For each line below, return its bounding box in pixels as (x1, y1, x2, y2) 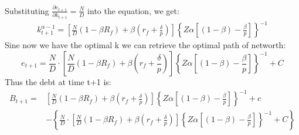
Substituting (5, 4, 49, 16)
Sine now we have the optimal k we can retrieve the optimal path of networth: (5, 39, 286, 51)
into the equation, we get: (87, 4, 179, 16)
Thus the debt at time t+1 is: (5, 76, 111, 88)
